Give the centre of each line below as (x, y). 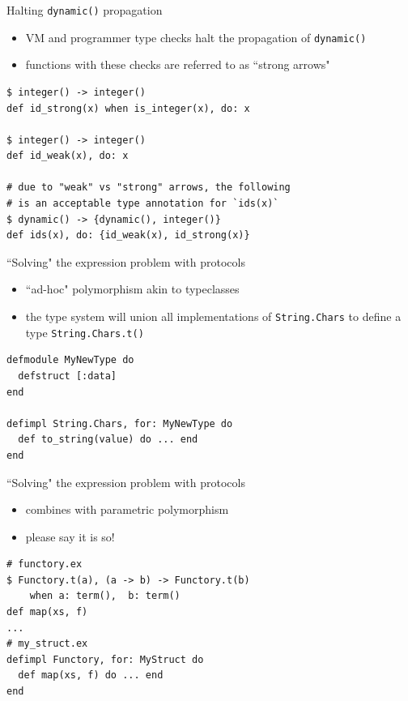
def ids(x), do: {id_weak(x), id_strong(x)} (128, 235)
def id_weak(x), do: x (68, 156)
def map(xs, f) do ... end (91, 675)
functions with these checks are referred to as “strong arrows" (178, 64)
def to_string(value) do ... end (108, 440)
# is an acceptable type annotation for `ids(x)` (143, 204)
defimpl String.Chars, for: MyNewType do (120, 423)
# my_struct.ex (47, 644)
